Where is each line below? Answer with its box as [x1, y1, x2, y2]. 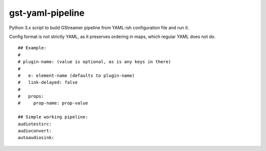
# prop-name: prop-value [18, 100, 88, 106]
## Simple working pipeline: [18, 114, 88, 120]
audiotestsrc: [18, 121, 52, 127]
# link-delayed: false [18, 79, 78, 85]
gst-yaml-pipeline [9, 7, 85, 18]
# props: [18, 94, 44, 99]
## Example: [18, 45, 47, 51]
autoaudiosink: [18, 135, 55, 141]
